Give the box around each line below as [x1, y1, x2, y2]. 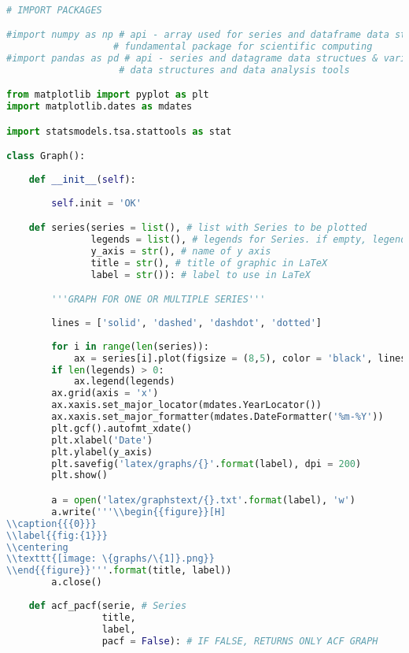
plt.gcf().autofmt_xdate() [51, 422, 193, 434]
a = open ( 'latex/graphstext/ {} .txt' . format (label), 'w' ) [51, 495, 356, 506]
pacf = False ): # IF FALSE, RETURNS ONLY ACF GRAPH [101, 635, 378, 647]
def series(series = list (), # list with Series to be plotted [28, 222, 367, 234]
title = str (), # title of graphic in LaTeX [90, 257, 328, 269]
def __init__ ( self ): [28, 174, 136, 186]
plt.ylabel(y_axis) [51, 446, 153, 458]
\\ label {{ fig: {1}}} [6, 529, 108, 541]
